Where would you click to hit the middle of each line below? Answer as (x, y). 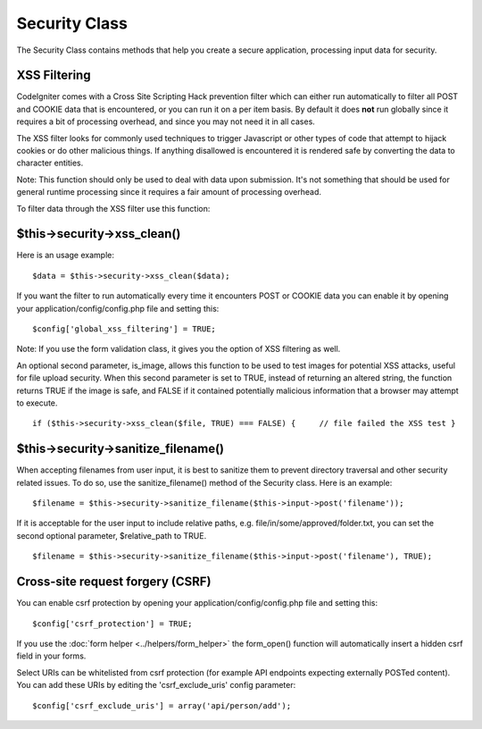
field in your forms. (51, 656)
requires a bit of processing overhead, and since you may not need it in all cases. (166, 121)
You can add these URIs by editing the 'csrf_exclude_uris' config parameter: (156, 685)
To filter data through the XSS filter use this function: (113, 208)
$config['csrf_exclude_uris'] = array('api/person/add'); (162, 705)
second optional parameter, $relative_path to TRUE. (112, 535)
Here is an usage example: (66, 256)
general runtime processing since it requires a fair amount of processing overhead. (169, 192)
